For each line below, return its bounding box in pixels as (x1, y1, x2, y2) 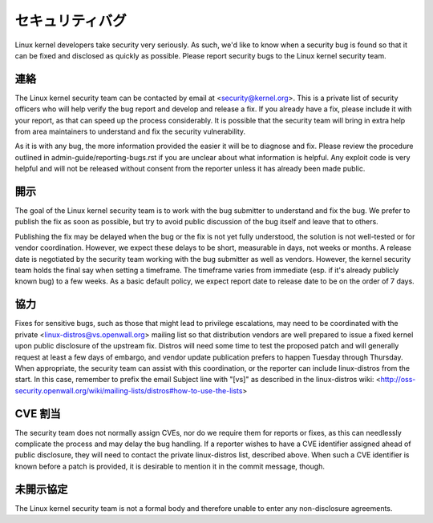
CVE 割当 (14, 407, 61, 420)
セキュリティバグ (14, 12, 127, 30)
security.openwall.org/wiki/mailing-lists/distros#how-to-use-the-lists (14, 385, 243, 396)
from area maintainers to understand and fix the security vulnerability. (14, 127, 246, 136)
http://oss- (380, 375, 416, 384)
